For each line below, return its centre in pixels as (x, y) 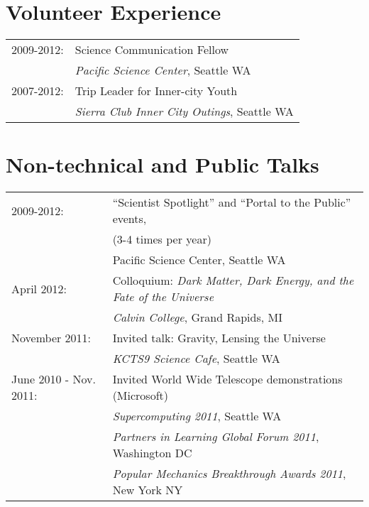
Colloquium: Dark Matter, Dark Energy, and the (233, 280)
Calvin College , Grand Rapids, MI (197, 317)
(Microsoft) (141, 396)
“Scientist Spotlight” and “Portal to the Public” (232, 202)
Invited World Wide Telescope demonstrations (227, 379)
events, (130, 219)
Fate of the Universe (163, 297)
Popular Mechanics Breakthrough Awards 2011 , (229, 474)
